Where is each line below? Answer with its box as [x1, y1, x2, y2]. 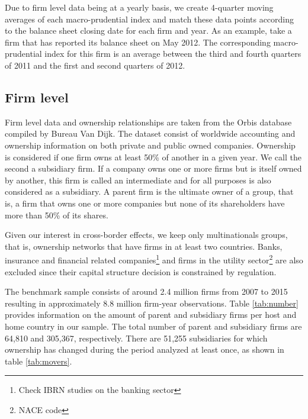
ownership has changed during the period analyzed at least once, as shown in [5, 343, 284, 356]
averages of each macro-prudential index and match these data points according [5, 12, 294, 25]
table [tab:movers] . [5, 354, 72, 367]
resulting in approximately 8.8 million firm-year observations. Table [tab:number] [5, 296, 299, 309]
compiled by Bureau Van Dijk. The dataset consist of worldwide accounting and [5, 127, 296, 140]
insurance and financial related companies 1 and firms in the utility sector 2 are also [5, 252, 303, 266]
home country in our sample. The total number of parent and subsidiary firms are [5, 320, 302, 332]
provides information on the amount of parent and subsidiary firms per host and [5, 308, 297, 321]
